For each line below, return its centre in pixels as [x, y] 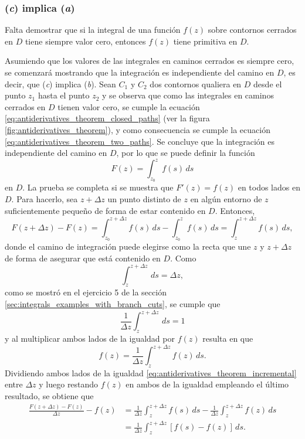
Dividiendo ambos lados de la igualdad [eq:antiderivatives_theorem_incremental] [151, 372]
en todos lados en [269, 187]
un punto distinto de [144, 199]
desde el [268, 84]
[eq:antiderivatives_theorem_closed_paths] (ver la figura [107, 118]
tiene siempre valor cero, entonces [85, 41]
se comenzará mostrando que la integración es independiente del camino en [140, 72]
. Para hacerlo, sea [45, 199]
